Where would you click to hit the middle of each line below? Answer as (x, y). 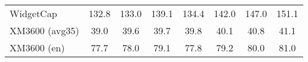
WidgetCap (33, 13)
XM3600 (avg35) (44, 30)
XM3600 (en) (37, 48)
